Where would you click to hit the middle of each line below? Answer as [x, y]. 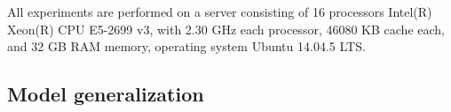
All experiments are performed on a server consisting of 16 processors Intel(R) [220, 11]
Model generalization [106, 94]
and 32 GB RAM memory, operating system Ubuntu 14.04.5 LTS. [186, 46]
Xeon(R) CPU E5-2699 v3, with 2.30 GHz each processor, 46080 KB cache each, [226, 29]
